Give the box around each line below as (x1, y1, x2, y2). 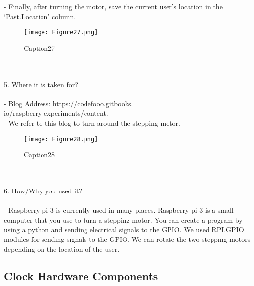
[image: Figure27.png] (24, 29, 98, 36)
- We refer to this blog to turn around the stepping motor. (4, 118, 180, 128)
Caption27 (24, 43, 55, 53)
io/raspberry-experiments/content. (4, 108, 108, 118)
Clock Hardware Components (4, 268, 158, 283)
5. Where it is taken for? (4, 79, 78, 89)
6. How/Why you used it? (4, 186, 82, 196)
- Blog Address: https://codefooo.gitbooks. (4, 98, 133, 108)
